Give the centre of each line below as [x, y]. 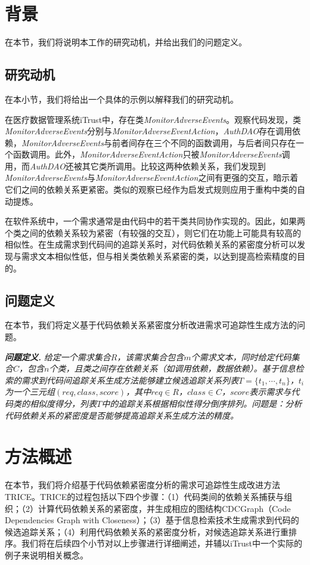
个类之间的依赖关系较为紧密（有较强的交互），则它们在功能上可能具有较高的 [153, 232]
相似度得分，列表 [63, 403]
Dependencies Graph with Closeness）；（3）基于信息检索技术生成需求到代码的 [152, 520]
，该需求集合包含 [151, 356]
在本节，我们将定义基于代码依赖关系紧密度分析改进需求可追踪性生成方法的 [151, 325]
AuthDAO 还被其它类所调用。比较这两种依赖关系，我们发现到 [148, 166]
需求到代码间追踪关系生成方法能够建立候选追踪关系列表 [130, 380]
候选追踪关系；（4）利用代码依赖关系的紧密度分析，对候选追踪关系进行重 [147, 531]
